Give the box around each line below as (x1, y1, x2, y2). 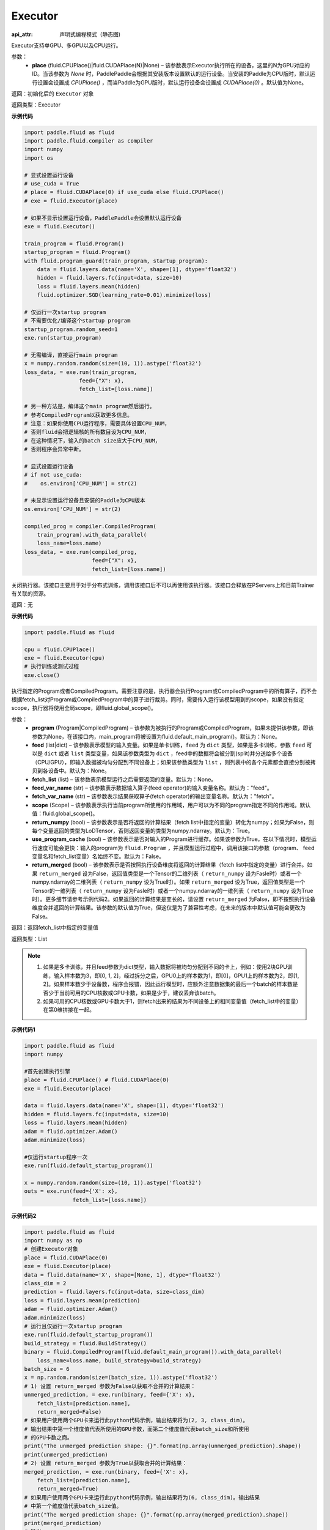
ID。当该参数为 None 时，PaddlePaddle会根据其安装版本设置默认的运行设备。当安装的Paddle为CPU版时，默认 (32, 70, 310, 78)
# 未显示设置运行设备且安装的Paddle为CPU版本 (24, 497, 146, 504)
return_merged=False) (37, 1408, 102, 1415)
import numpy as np (24, 1237, 82, 1244)
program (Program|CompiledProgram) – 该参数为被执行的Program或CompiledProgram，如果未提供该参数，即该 (32, 724, 314, 731)
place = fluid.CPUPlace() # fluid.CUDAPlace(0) (24, 1077, 169, 1083)
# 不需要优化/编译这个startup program (24, 317, 131, 324)
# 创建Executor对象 (24, 1245, 78, 1253)
